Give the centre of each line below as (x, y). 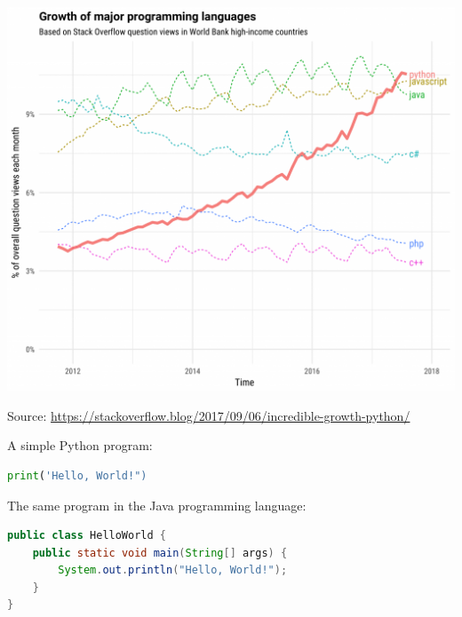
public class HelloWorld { (87, 536)
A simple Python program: (80, 445)
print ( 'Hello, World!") (77, 475)
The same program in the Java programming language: (157, 505)
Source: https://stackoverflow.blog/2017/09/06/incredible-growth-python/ (209, 415)
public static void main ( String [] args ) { (160, 553)
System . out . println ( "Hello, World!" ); (173, 570)
